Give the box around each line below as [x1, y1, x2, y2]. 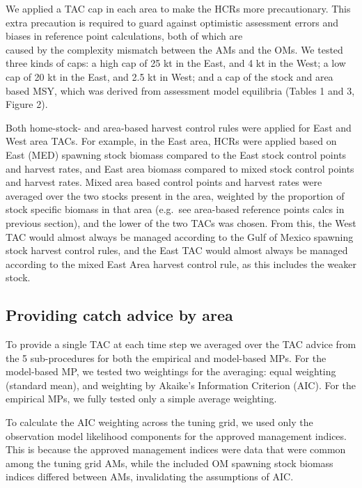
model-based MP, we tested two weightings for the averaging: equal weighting [6, 364, 336, 379]
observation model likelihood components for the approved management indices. [6, 428, 347, 443]
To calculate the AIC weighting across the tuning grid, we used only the [6, 415, 313, 430]
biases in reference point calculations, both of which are [6, 29, 243, 43]
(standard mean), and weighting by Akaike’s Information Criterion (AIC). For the [6, 377, 356, 392]
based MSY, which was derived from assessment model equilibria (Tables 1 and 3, [6, 83, 355, 97]
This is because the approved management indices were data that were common [6, 442, 346, 457]
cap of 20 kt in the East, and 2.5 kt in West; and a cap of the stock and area [6, 69, 333, 84]
